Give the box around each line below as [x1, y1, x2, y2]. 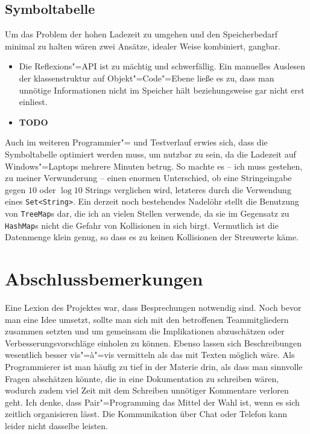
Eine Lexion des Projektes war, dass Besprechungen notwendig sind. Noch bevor [5, 301, 302, 314]
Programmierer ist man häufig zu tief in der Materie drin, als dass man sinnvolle [5, 360, 303, 372]
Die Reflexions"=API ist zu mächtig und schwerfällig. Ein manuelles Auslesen [19, 60, 306, 72]
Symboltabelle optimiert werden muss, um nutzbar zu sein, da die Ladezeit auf [5, 147, 296, 160]
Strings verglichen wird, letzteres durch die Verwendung [85, 183, 291, 196]
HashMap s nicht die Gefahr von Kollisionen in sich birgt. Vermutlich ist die [5, 219, 279, 231]
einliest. [19, 95, 48, 108]
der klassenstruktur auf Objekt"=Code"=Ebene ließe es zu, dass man [19, 71, 274, 84]
